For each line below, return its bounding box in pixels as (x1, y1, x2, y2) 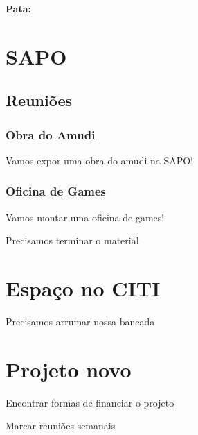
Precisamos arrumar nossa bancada (6, 314, 155, 329)
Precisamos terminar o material (6, 233, 139, 248)
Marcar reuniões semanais (6, 418, 116, 433)
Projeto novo (6, 355, 132, 383)
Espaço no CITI (6, 274, 161, 302)
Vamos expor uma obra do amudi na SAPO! (6, 153, 194, 167)
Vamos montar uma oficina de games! (6, 210, 165, 224)
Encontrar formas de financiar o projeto (6, 395, 174, 409)
